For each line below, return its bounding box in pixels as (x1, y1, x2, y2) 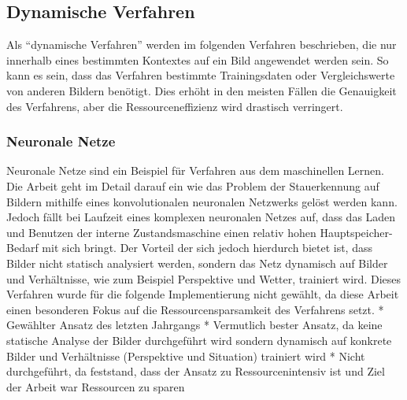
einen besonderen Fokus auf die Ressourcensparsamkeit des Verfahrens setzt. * (6, 301, 384, 317)
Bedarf (6, 239, 39, 256)
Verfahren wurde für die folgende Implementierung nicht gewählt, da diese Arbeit (6, 286, 399, 302)
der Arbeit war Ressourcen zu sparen (6, 378, 185, 394)
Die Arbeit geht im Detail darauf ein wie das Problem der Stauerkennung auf (6, 177, 379, 194)
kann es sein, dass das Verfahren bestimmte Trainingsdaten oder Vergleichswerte (6, 67, 395, 83)
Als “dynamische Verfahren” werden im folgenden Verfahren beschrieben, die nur (6, 36, 397, 53)
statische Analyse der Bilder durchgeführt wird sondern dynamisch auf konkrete (6, 331, 392, 348)
